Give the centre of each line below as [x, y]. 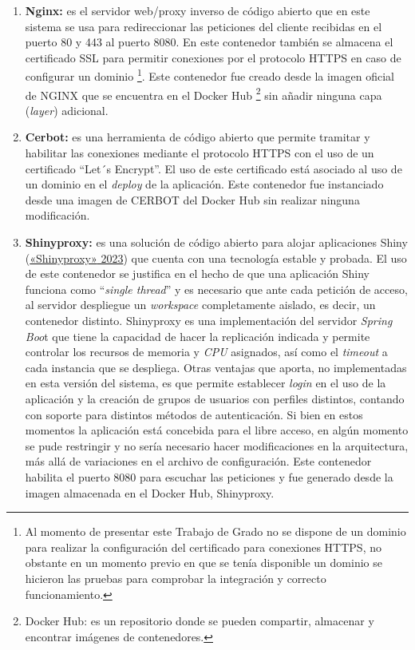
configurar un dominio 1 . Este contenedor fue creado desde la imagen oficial [209, 75]
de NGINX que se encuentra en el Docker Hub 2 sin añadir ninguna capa [204, 93]
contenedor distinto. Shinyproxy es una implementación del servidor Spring [209, 320]
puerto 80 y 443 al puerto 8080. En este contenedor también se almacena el [209, 42]
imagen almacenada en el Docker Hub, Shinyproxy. [150, 492]
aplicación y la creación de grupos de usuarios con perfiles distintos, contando [215, 398]
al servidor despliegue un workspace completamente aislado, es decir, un [200, 305]
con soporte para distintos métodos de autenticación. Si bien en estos [194, 414]
